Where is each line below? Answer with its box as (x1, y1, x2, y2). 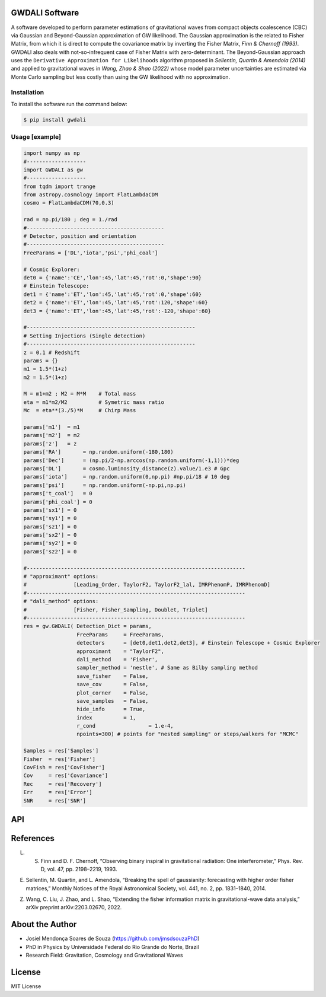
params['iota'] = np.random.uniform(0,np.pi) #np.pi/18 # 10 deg (23, 473, 230, 480)
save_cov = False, (76, 681, 149, 688)
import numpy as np (23, 150, 80, 157)
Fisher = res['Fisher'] (23, 756, 96, 762)
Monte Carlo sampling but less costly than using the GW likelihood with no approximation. (11, 73, 231, 80)
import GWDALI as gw (23, 166, 83, 173)
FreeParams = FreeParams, (76, 631, 164, 638)
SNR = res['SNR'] (23, 797, 87, 804)
